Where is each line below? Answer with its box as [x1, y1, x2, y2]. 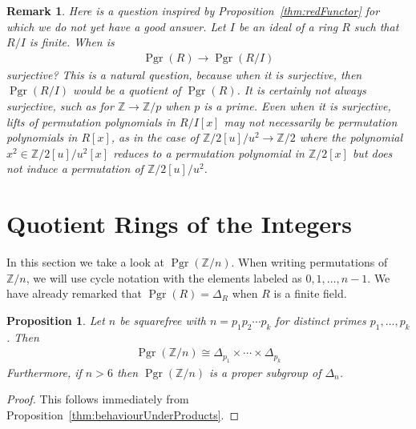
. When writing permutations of [231, 254, 388, 271]
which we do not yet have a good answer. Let [6, 18, 226, 34]
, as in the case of [111, 129, 199, 146]
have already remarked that [6, 285, 142, 302]
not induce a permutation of [6, 160, 143, 177]
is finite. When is [29, 34, 115, 50]
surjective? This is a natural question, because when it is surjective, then [6, 66, 362, 82]
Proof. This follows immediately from [6, 391, 189, 407]
